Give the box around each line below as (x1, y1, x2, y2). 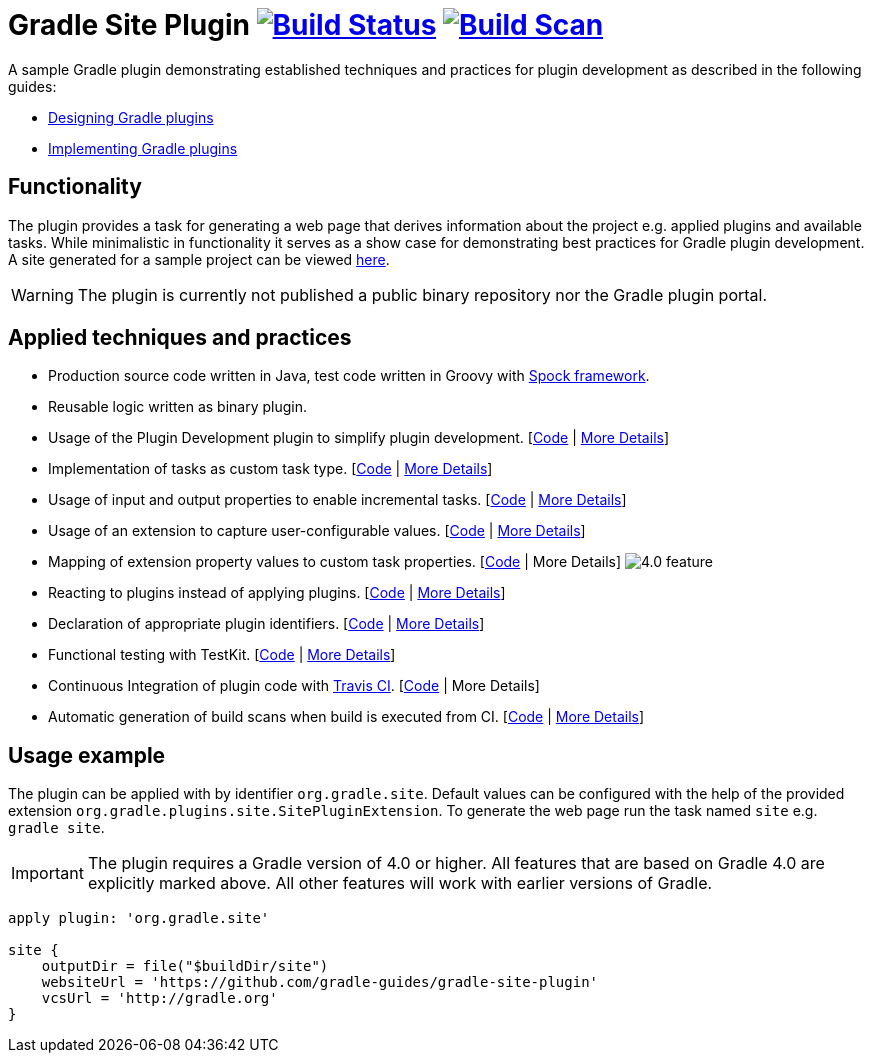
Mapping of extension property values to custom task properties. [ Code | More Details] (48, 553, 622, 571)
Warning (11, 284, 74, 305)
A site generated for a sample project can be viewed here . (8, 250, 390, 268)
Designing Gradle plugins (48, 108, 214, 126)
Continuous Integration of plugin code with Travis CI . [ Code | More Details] (48, 677, 540, 695)
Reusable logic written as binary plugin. (48, 398, 308, 416)
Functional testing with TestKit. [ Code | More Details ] (48, 646, 396, 664)
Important (11, 863, 84, 884)
